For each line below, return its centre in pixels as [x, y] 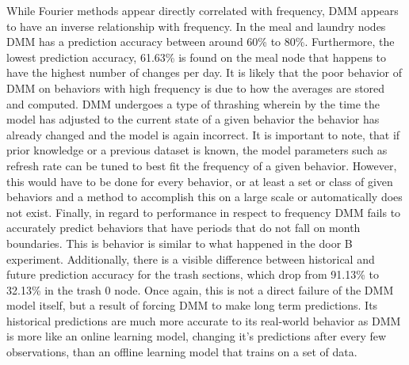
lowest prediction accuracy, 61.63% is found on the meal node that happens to [197, 57]
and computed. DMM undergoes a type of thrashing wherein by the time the [193, 103]
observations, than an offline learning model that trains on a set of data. [182, 352]
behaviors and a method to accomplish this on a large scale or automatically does [204, 197]
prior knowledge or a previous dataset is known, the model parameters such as [197, 150]
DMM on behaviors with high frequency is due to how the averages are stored [196, 87]
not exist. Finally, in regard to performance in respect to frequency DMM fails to [204, 212]
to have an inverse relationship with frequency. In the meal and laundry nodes [196, 26]
